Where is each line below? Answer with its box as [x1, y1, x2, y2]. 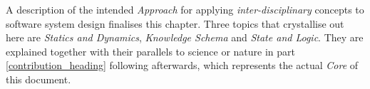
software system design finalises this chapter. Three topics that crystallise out [6, 16, 344, 31]
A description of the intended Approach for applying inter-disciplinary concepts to [6, 2, 364, 16]
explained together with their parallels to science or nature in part [6, 43, 296, 58]
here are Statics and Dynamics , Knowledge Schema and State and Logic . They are [6, 30, 364, 45]
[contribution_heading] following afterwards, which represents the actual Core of [6, 58, 359, 73]
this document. [6, 71, 71, 86]
